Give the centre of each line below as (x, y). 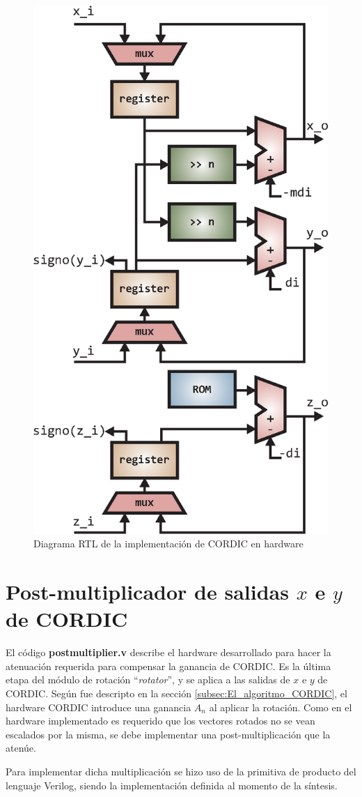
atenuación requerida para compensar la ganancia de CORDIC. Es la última (168, 666)
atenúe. (21, 748)
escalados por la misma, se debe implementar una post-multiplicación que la (168, 734)
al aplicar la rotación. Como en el (281, 707)
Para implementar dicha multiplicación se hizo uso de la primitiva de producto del (181, 771)
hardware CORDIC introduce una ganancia (99, 707)
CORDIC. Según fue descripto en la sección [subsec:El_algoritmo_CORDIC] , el (176, 693)
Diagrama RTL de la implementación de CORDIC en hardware (168, 544)
